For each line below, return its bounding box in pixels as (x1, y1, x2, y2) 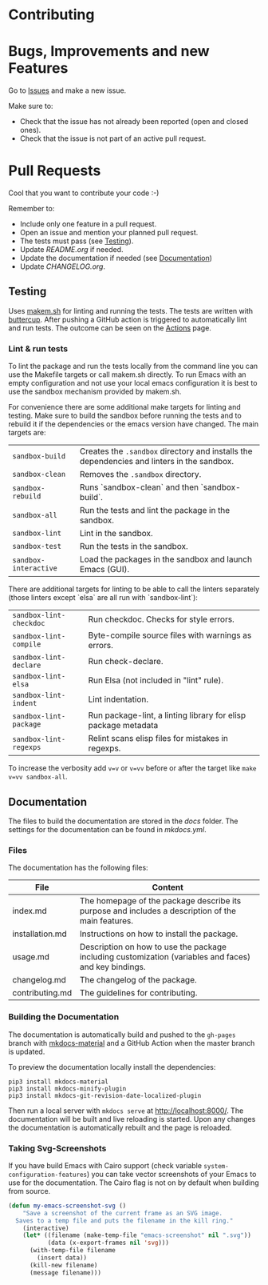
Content (152, 882, 183, 893)
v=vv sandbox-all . (8, 772, 68, 782)
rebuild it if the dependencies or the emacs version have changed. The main (8, 419, 259, 429)
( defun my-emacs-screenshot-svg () (8, 1202, 127, 1210)
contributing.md (12, 987, 73, 999)
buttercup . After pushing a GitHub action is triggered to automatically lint (8, 314, 247, 324)
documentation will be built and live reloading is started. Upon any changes (8, 1114, 256, 1123)
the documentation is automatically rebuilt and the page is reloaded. (8, 1123, 232, 1132)
